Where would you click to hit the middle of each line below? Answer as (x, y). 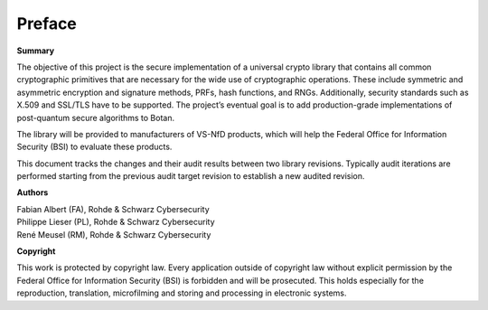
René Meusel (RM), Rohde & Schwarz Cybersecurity (114, 234)
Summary (35, 51)
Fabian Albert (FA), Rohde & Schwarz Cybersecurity (113, 209)
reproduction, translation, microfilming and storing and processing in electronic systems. (182, 293)
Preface (47, 23)
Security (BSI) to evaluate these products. (94, 147)
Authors (33, 193)
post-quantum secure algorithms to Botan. (96, 117)
